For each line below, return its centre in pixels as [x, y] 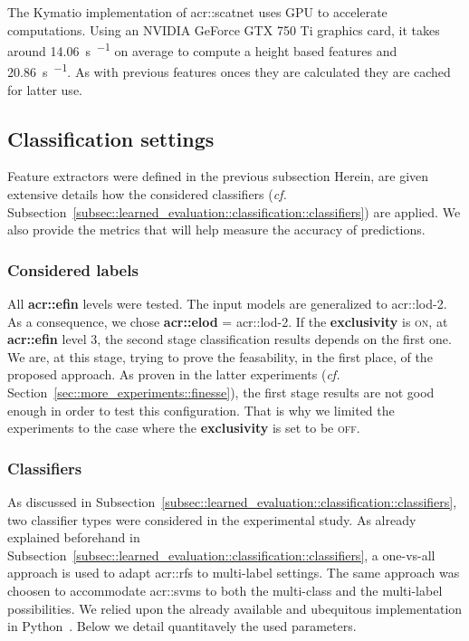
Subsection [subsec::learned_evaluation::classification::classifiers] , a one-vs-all [221, 555]
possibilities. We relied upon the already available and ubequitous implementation [235, 608]
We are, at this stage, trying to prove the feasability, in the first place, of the [220, 356]
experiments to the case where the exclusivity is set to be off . [184, 428]
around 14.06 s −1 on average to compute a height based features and [202, 49]
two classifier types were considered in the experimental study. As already [212, 519]
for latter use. [45, 89]
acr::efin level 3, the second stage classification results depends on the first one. [230, 339]
